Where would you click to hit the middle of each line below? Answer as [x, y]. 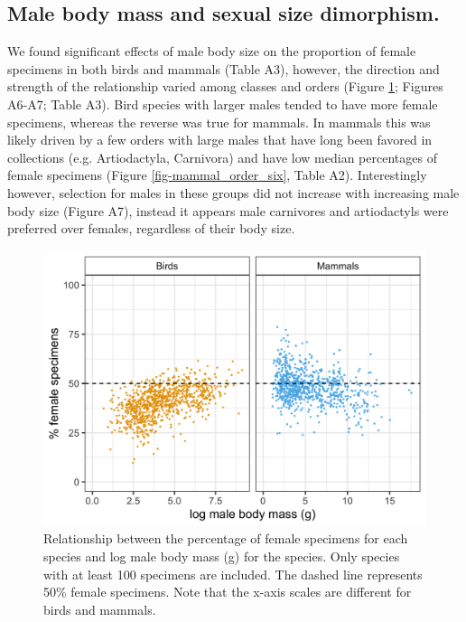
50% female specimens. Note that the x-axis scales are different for [228, 592]
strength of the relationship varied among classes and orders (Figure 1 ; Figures [225, 86]
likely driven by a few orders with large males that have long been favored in [220, 140]
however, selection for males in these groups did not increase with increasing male [233, 192]
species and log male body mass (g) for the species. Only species [222, 556]
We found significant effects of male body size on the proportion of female [212, 51]
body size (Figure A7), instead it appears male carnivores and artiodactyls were [228, 210]
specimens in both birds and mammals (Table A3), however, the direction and [224, 68]
